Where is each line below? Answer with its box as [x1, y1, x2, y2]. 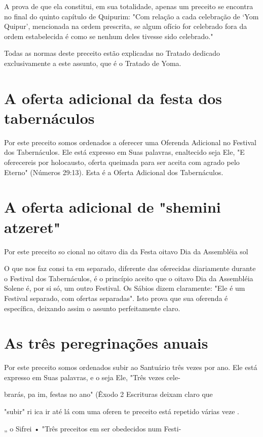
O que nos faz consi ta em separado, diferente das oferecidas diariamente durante [4, 263, 256, 274]
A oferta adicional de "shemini [4, 196, 221, 217]
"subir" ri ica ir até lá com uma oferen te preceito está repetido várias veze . [4, 406, 239, 417]
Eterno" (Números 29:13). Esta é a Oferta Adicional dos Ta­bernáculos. [4, 166, 223, 177]
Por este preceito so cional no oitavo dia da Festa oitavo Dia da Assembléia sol [4, 246, 248, 256]
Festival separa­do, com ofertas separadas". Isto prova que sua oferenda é [4, 292, 228, 303]
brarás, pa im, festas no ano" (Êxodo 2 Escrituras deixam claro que [4, 389, 213, 399]
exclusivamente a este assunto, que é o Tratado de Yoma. [4, 57, 181, 68]
